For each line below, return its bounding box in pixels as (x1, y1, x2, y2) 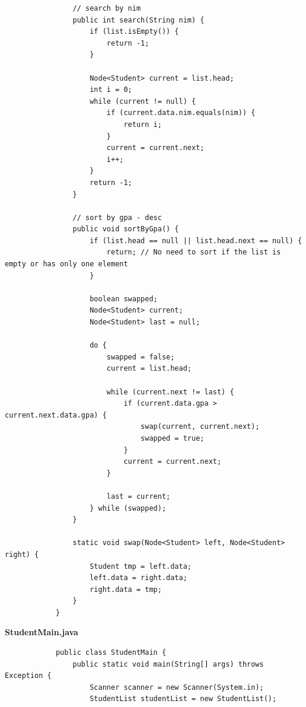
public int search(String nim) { (72, 15, 205, 24)
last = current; (106, 492, 171, 501)
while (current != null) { (90, 97, 196, 106)
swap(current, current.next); (141, 422, 260, 431)
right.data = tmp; (90, 585, 162, 594)
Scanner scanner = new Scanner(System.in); (90, 683, 264, 692)
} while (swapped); (90, 504, 167, 512)
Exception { (5, 671, 52, 680)
